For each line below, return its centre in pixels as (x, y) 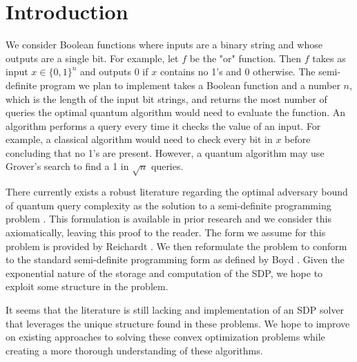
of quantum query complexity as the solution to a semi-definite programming (168, 205)
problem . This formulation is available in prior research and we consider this (169, 219)
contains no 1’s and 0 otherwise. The (238, 72)
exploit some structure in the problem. (87, 286)
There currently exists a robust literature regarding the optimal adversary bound (177, 192)
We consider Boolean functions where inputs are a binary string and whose (164, 45)
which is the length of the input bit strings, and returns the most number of (166, 98)
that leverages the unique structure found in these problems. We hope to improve (178, 323)
